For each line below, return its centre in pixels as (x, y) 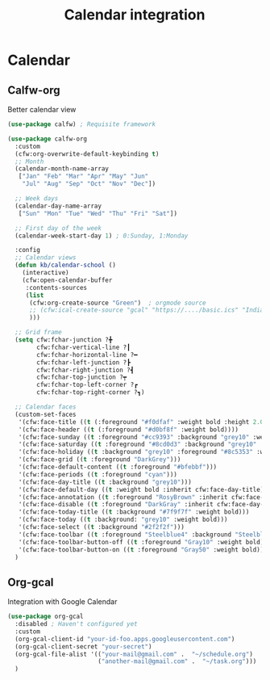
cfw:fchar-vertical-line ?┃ (83, 347)
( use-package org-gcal (46, 617)
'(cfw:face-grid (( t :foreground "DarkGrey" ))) (100, 460)
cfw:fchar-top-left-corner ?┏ (87, 385)
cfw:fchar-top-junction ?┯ (82, 377)
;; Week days (37, 199)
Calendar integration (135, 15)
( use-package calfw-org (48, 139)
